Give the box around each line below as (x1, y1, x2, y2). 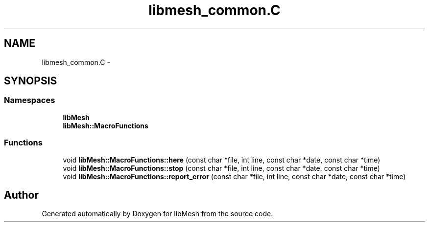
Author (4, 188, 39, 201)
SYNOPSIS (4, 75, 57, 87)
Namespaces (4, 95, 55, 105)
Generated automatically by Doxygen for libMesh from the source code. (42, 209, 273, 218)
